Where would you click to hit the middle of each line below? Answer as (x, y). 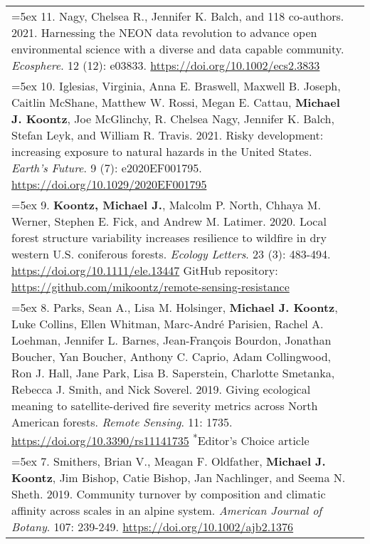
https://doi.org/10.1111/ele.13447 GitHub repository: (145, 270)
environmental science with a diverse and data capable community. (178, 49)
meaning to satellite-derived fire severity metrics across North (165, 406)
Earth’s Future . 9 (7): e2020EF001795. (107, 168)
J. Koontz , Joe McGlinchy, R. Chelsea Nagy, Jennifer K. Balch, (173, 119)
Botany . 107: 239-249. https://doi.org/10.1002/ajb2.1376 (153, 527)
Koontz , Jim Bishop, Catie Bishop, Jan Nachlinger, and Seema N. (179, 478)
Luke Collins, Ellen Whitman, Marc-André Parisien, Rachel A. (168, 324)
